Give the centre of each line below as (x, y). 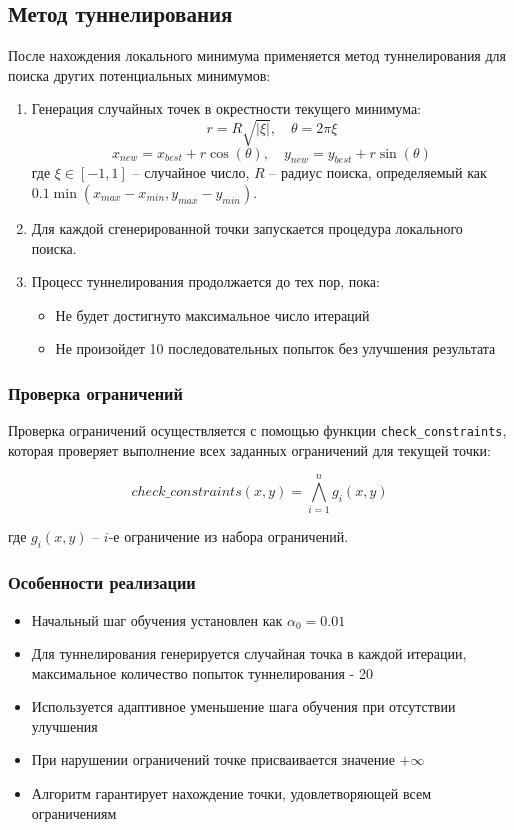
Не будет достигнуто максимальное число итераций (212, 314)
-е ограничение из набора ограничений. (228, 536)
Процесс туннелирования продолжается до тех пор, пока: (205, 281)
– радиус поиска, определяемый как (378, 172)
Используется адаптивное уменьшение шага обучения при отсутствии (243, 706)
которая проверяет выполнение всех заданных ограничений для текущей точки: (249, 449)
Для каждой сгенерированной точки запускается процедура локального (247, 227)
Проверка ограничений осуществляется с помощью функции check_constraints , (257, 430)
